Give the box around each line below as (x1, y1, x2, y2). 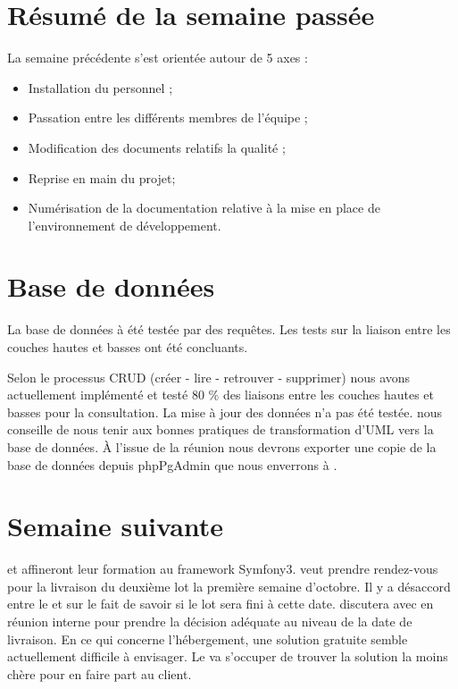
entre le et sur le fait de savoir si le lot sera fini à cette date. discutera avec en (7, 594, 434, 613)
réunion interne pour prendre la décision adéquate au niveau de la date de (7, 612, 412, 631)
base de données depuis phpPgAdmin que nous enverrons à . (7, 455, 337, 474)
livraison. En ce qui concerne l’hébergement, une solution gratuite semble (7, 629, 408, 648)
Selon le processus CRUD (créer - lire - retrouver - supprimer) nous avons (7, 367, 411, 386)
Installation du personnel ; (28, 78, 173, 97)
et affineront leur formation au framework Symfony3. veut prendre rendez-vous (7, 559, 438, 578)
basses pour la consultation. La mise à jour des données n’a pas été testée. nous (7, 402, 443, 421)
